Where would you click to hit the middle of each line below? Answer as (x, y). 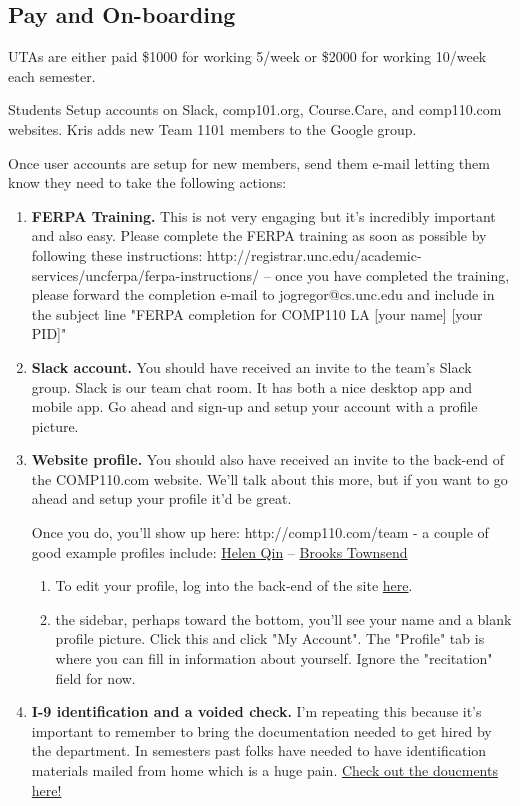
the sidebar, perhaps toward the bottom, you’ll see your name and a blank (283, 618)
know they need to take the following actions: (147, 182)
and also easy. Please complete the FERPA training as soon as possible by (259, 235)
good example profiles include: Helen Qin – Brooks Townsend (219, 551)
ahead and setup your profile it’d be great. (161, 498)
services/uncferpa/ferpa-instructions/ (145, 274)
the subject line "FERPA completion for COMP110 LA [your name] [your (257, 313)
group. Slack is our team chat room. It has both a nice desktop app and (251, 386)
